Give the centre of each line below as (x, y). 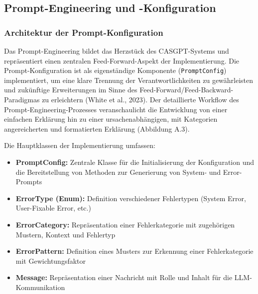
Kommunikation (40, 287)
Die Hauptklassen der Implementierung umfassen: (80, 145)
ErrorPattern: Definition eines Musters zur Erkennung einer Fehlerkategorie (134, 251)
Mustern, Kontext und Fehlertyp (65, 234)
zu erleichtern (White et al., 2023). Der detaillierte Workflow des (140, 100)
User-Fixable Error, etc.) (53, 208)
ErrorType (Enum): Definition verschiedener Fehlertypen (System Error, (131, 198)
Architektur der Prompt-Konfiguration (84, 32)
